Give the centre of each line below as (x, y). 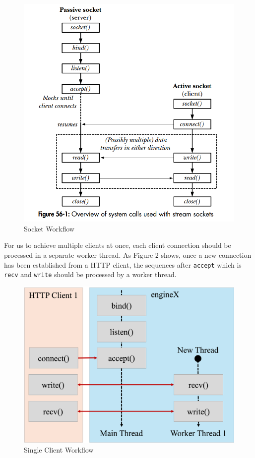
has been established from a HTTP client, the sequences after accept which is (123, 264)
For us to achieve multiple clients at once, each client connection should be (118, 245)
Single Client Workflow (59, 450)
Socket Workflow (49, 228)
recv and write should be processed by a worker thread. (90, 274)
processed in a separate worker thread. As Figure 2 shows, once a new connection (128, 255)
